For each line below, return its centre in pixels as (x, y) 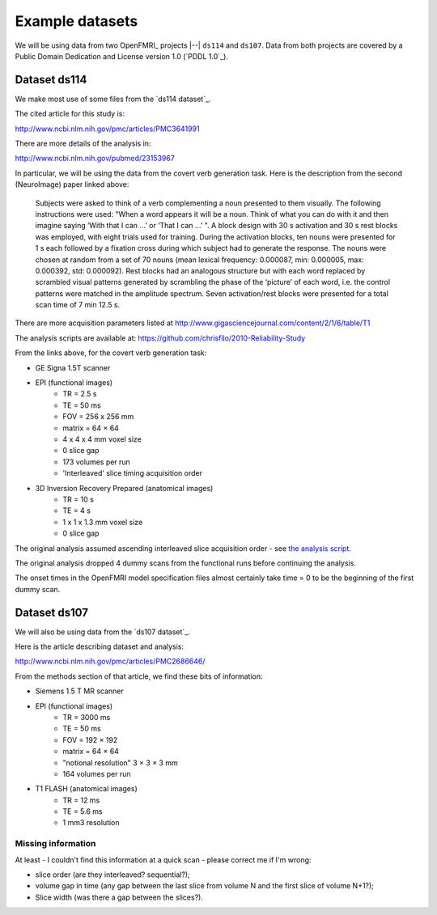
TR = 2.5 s (80, 394)
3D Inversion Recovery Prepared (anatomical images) (124, 488)
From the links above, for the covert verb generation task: (111, 353)
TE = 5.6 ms (83, 811)
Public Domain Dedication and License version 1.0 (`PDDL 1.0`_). (121, 56)
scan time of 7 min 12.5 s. (78, 305)
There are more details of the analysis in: (83, 144)
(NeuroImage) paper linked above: (72, 184)
